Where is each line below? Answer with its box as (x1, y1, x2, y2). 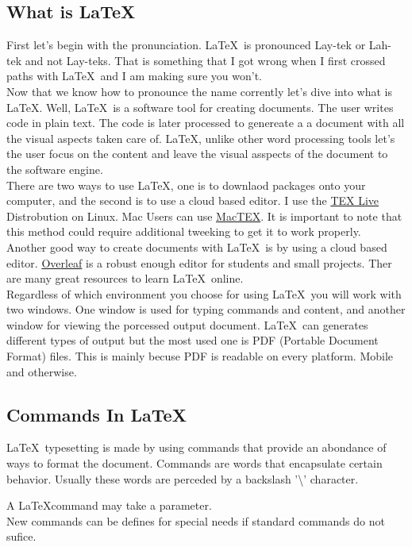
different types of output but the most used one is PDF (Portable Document (6, 332, 379, 349)
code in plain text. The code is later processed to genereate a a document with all (6, 114, 405, 131)
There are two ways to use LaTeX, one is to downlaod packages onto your (6, 176, 366, 193)
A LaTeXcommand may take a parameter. (6, 497, 212, 514)
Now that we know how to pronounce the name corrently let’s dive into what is (6, 83, 392, 99)
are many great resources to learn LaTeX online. (6, 270, 244, 287)
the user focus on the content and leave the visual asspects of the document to (6, 145, 388, 162)
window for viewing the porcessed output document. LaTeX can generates (6, 316, 368, 333)
